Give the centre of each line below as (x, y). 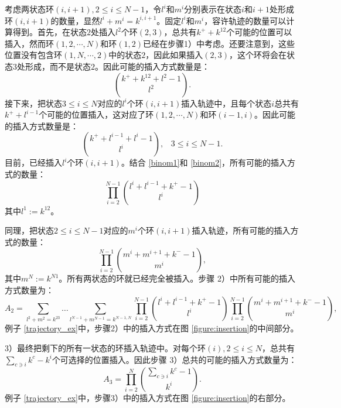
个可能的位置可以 (259, 32)
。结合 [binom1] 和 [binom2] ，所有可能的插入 (204, 162)
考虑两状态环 (29, 9)
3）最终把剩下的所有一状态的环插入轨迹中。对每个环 (105, 347)
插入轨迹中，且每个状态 (226, 103)
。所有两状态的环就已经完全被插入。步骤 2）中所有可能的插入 (177, 278)
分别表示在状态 (213, 9)
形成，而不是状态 (58, 66)
